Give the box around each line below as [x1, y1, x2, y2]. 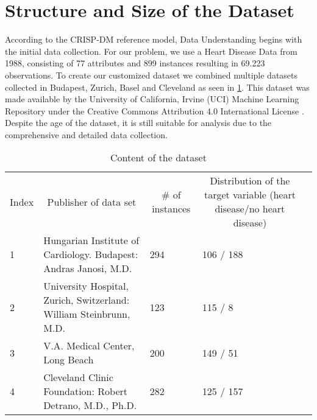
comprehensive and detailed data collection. [5, 128, 168, 141]
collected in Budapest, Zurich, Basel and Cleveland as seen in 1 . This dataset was [5, 80, 310, 93]
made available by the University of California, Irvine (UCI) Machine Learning [5, 93, 299, 105]
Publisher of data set [47, 194, 137, 209]
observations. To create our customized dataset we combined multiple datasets [5, 68, 298, 81]
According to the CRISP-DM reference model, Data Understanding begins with [5, 33, 302, 46]
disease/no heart [215, 201, 285, 216]
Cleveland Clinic [43, 370, 113, 385]
